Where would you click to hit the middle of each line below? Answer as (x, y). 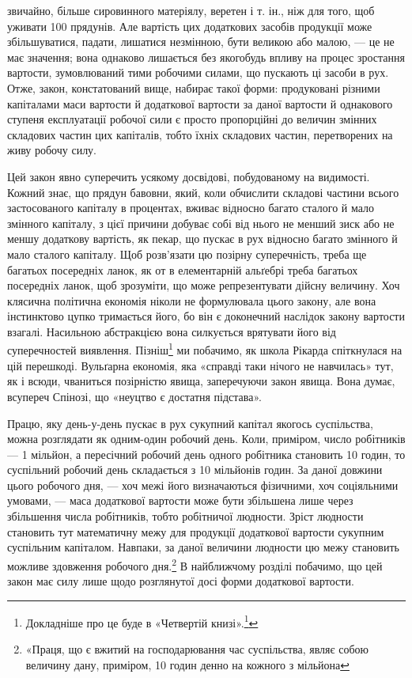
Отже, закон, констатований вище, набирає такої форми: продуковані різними (194, 87)
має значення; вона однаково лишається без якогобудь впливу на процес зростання (206, 57)
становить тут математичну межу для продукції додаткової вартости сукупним (196, 531)
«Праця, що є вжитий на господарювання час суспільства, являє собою (197, 648)
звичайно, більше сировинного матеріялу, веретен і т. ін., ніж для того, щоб (191, 10)
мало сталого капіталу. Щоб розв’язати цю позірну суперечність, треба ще (187, 254)
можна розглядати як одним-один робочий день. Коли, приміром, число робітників (206, 439)
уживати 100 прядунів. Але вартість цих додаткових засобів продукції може (190, 26)
